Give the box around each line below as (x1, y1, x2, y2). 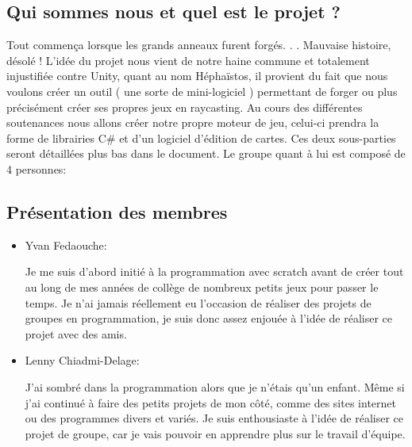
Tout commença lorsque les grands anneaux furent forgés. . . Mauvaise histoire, (6, 36, 391, 53)
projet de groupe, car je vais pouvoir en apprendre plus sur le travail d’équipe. (25, 425, 406, 441)
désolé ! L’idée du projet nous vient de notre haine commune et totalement (6, 52, 370, 68)
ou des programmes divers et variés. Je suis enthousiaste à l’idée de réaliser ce (25, 410, 404, 426)
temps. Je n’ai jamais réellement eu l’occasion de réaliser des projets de (25, 294, 372, 311)
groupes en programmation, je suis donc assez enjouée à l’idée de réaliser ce (25, 310, 393, 327)
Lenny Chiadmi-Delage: (25, 352, 140, 369)
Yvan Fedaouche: (25, 236, 107, 253)
